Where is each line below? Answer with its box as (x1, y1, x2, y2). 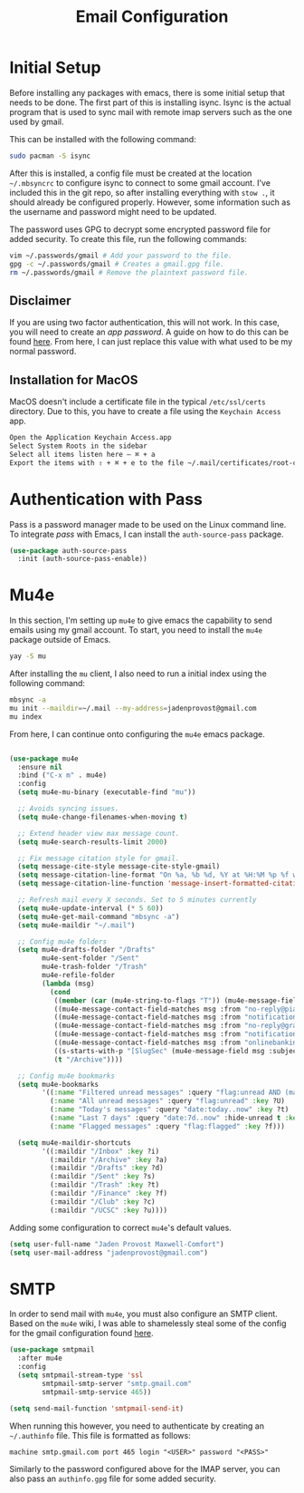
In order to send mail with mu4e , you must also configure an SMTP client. (9, 1308, 278, 1320)
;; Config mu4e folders (17, 936, 107, 946)
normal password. (9, 346, 77, 357)
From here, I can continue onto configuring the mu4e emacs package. (9, 728, 265, 740)
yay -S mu (9, 652, 47, 661)
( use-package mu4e (9, 754, 79, 763)
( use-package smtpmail (9, 1345, 95, 1354)
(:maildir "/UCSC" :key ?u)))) (49, 1206, 168, 1215)
